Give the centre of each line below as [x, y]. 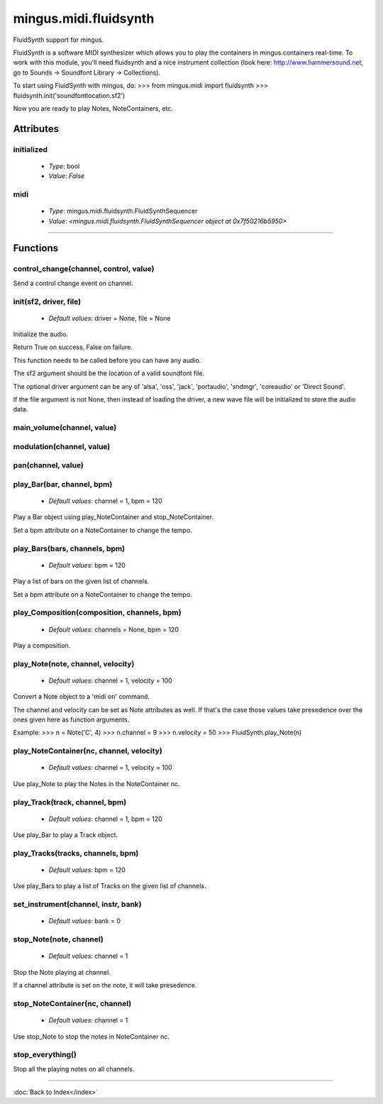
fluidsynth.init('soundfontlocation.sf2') [69, 95]
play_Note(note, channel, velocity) [74, 663]
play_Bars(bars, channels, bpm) [69, 548]
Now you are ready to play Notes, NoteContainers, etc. [93, 108]
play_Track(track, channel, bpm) [70, 802]
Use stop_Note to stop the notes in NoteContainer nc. [91, 1037]
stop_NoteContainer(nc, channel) [72, 1003]
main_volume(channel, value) [65, 428]
